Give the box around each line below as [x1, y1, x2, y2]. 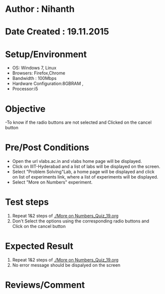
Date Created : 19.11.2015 [5, 26, 109, 37]
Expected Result [5, 241, 74, 252]
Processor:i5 [12, 86, 38, 92]
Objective [5, 103, 46, 114]
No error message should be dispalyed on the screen [12, 262, 121, 268]
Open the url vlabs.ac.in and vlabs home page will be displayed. [12, 158, 142, 164]
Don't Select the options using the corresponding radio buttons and [12, 218, 149, 224]
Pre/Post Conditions [5, 142, 90, 153]
